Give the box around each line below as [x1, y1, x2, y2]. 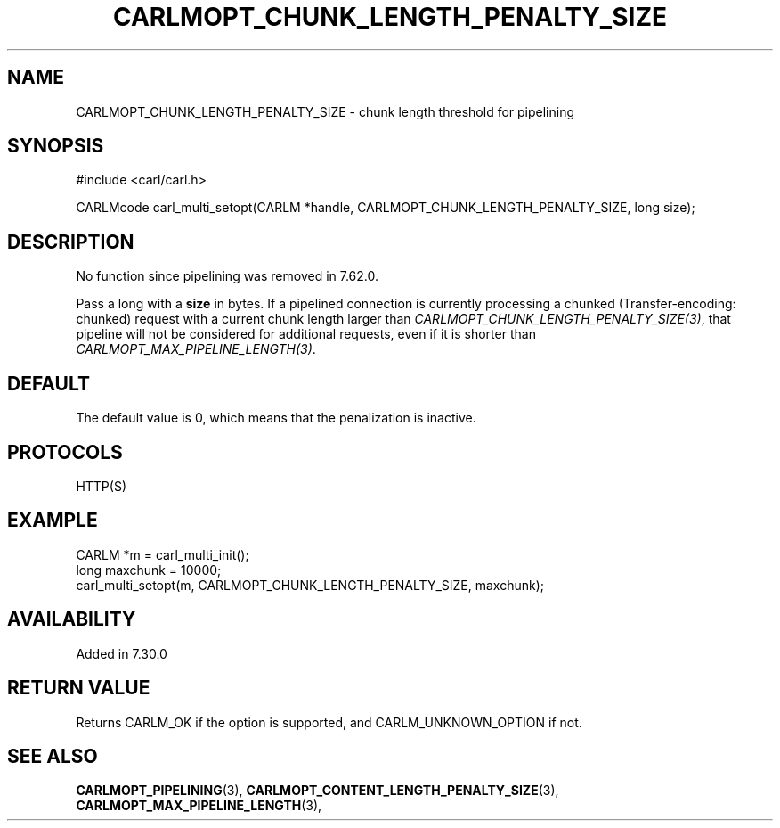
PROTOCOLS [7, 440, 123, 463]
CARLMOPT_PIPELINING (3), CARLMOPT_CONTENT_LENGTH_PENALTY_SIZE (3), [76, 783, 559, 799]
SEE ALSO [7, 744, 98, 767]
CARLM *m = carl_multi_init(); [76, 546, 249, 562]
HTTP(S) [76, 478, 127, 494]
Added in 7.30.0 [76, 645, 167, 661]
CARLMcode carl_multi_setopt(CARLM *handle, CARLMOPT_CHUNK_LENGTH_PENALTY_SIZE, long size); [76, 200, 695, 216]
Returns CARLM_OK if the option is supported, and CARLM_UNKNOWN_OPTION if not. [76, 714, 582, 730]
